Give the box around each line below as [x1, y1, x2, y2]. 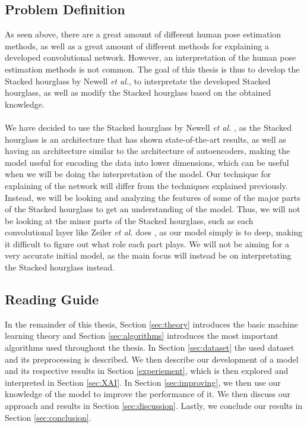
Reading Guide [5, 290, 99, 309]
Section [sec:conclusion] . [5, 411, 91, 423]
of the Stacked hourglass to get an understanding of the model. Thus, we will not [5, 203, 300, 215]
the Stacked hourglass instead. [5, 261, 115, 273]
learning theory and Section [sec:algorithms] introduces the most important [5, 329, 278, 342]
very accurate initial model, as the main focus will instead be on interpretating [5, 249, 292, 262]
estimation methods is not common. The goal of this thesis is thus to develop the [5, 62, 300, 75]
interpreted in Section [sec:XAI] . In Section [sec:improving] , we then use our [5, 376, 281, 388]
